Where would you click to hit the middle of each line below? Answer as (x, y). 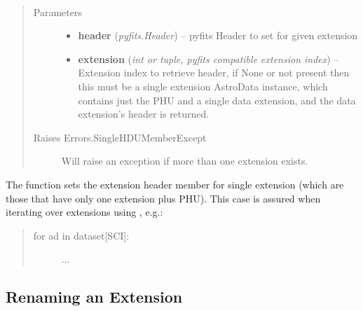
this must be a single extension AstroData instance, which (203, 86)
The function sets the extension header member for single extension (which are (175, 184)
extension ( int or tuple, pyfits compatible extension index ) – (208, 58)
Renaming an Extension (94, 297)
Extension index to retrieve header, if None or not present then (214, 72)
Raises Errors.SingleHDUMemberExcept (120, 137)
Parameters (57, 12)
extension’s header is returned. (144, 114)
